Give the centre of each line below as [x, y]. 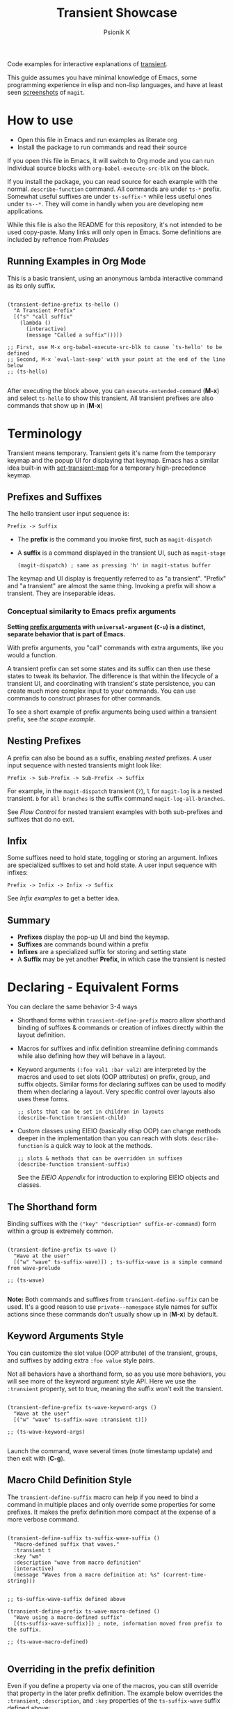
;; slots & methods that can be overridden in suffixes [100, 1158]
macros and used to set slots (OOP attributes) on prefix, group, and [114, 1077]
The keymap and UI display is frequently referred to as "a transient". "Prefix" [117, 578]
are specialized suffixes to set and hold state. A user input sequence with [112, 865]
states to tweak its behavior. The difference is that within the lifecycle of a [113, 676]
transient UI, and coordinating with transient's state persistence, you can [111, 683]
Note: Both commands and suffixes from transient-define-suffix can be [113, 1299]
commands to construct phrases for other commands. [85, 698]
